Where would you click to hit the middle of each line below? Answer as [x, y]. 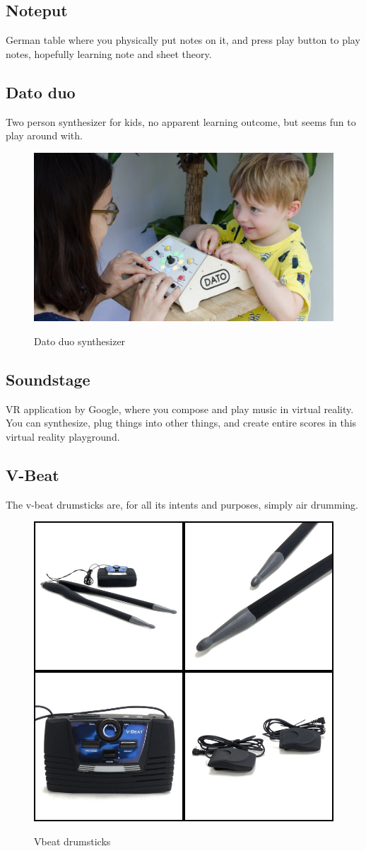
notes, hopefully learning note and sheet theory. [109, 53]
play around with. [44, 135]
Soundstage [48, 379]
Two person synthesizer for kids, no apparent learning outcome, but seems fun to [181, 121]
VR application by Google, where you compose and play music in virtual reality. [180, 409]
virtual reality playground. [63, 436]
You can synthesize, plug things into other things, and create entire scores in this [181, 423]
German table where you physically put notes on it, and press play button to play [183, 40]
